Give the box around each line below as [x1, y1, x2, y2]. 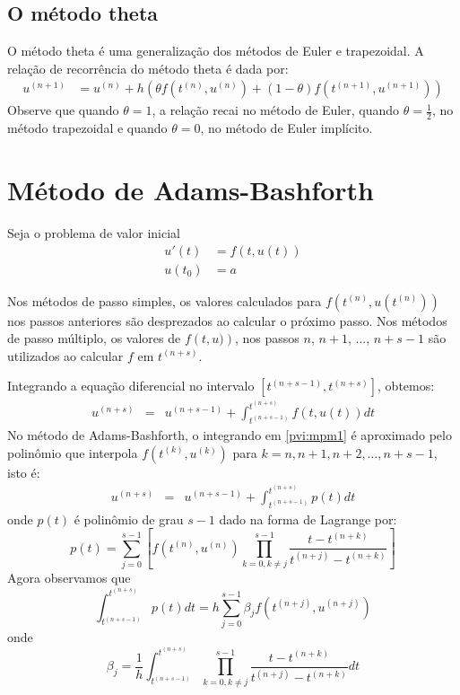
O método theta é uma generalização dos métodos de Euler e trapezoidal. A [7, 41, 424, 60]
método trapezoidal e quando [7, 119, 168, 137]
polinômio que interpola [7, 443, 138, 462]
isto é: [7, 462, 40, 481]
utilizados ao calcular [7, 346, 124, 365]
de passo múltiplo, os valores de [7, 329, 181, 347]
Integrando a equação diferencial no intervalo [7, 376, 255, 395]
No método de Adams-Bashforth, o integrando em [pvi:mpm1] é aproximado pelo [7, 426, 452, 444]
